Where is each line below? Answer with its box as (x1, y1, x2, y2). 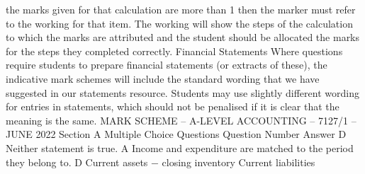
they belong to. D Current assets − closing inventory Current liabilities (6, 154, 315, 169)
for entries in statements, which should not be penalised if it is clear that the (6, 99, 339, 114)
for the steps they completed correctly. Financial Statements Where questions (6, 43, 343, 58)
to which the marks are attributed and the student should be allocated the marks (6, 30, 360, 45)
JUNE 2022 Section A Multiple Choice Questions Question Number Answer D (6, 127, 347, 141)
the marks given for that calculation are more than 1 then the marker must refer (6, 2, 356, 16)
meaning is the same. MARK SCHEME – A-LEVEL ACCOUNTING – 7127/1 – (6, 112, 356, 127)
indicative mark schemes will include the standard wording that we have (6, 71, 320, 86)
